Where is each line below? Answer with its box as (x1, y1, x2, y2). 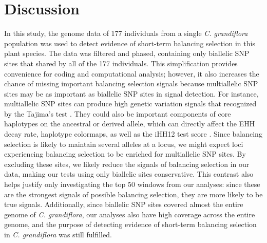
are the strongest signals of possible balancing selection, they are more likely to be (4, 189, 263, 199)
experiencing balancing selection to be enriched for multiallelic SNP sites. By (4, 148, 246, 159)
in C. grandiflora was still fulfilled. (4, 229, 112, 239)
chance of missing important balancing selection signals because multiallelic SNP (4, 78, 258, 89)
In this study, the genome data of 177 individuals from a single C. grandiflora (4, 28, 248, 39)
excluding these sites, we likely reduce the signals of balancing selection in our (4, 158, 250, 169)
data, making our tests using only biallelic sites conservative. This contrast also (4, 169, 254, 179)
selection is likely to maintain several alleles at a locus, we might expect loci (4, 138, 243, 149)
